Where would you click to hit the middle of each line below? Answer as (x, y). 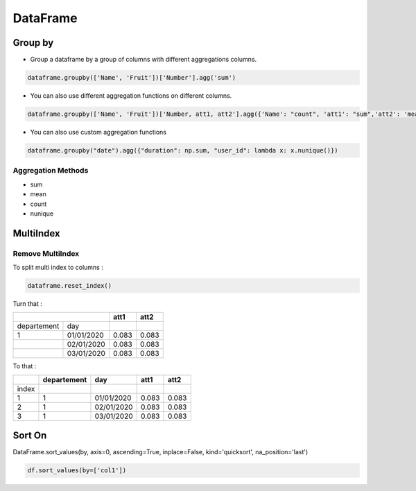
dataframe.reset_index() (70, 286)
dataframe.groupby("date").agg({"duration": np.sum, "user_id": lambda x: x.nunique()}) (183, 150)
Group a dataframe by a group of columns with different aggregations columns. (144, 60)
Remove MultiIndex (46, 253)
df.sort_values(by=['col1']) (77, 471)
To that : (25, 366)
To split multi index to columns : (58, 268)
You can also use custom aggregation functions (98, 132)
